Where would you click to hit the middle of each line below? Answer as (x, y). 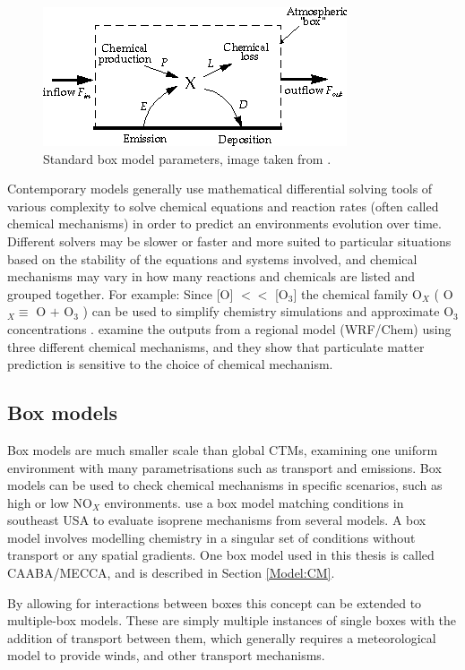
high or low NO (50, 502)
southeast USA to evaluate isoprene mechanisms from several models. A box (217, 520)
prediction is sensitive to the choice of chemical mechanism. (170, 364)
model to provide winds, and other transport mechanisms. (166, 655)
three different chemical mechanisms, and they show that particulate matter (216, 346)
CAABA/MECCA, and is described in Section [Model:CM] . (171, 573)
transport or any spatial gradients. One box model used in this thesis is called (221, 555)
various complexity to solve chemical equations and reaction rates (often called (223, 206)
